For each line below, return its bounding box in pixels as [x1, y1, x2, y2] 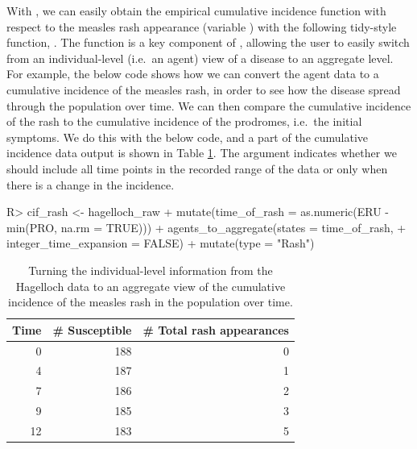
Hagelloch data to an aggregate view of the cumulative [15, 277, 286, 294]
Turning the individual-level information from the [28, 261, 273, 278]
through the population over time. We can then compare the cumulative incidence [6, 97, 411, 114]
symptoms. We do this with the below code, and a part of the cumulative [6, 128, 369, 145]
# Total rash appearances [142, 321, 289, 338]
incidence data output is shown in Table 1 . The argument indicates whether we [6, 144, 397, 161]
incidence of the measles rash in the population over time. [8, 293, 293, 310]
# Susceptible [52, 321, 132, 338]
